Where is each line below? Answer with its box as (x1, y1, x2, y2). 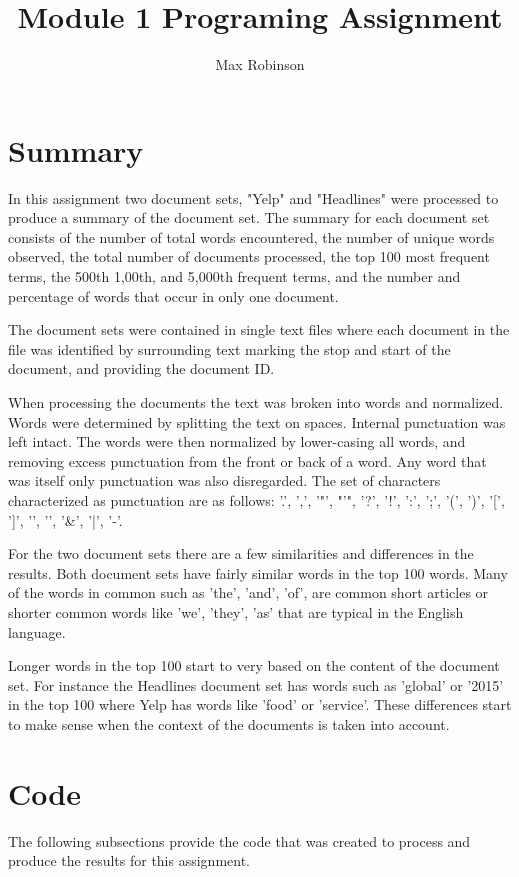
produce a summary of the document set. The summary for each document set (8, 207, 490, 228)
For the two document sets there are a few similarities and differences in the (8, 543, 474, 564)
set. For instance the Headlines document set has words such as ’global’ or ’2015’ (8, 674, 504, 695)
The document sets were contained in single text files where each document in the (8, 319, 510, 340)
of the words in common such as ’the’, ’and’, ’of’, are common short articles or (8, 582, 489, 603)
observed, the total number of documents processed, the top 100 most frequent (8, 246, 490, 267)
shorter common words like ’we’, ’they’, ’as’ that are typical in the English (8, 601, 464, 622)
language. (8, 621, 66, 642)
